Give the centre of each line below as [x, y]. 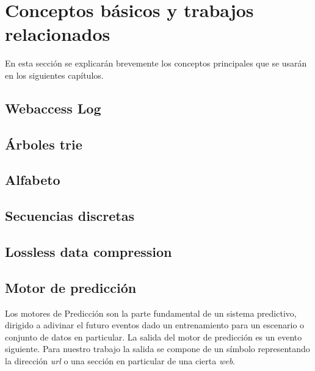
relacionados [58, 34]
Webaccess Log [53, 108]
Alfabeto [33, 180]
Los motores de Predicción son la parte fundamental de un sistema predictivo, [151, 313]
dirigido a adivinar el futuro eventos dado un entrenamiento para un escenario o [155, 325]
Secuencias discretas [70, 216]
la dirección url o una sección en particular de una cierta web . [120, 360]
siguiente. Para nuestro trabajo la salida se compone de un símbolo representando [157, 349]
